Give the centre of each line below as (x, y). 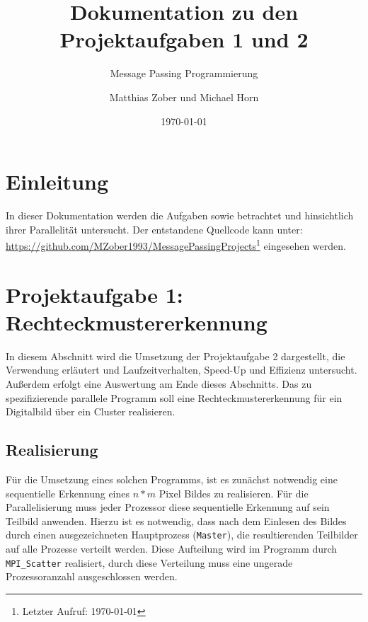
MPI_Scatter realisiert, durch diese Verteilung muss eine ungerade (149, 562)
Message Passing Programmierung (184, 73)
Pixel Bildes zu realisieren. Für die (234, 493)
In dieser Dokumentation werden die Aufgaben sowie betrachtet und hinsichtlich (180, 215)
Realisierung (52, 450)
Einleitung (57, 182)
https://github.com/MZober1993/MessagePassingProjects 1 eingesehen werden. (176, 244)
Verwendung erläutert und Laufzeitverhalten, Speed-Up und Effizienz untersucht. (182, 370)
